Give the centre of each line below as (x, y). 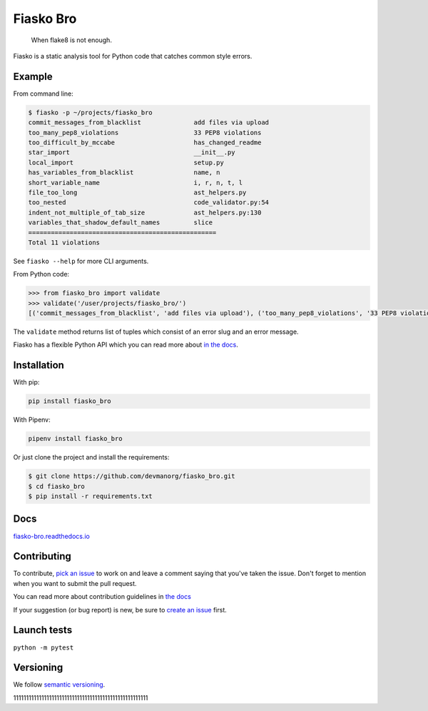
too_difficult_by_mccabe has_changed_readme (145, 143)
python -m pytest (44, 647)
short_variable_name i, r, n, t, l (136, 183)
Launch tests (43, 630)
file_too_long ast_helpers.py (137, 192)
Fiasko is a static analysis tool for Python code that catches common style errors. (133, 56)
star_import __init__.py (132, 153)
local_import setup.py (126, 162)
